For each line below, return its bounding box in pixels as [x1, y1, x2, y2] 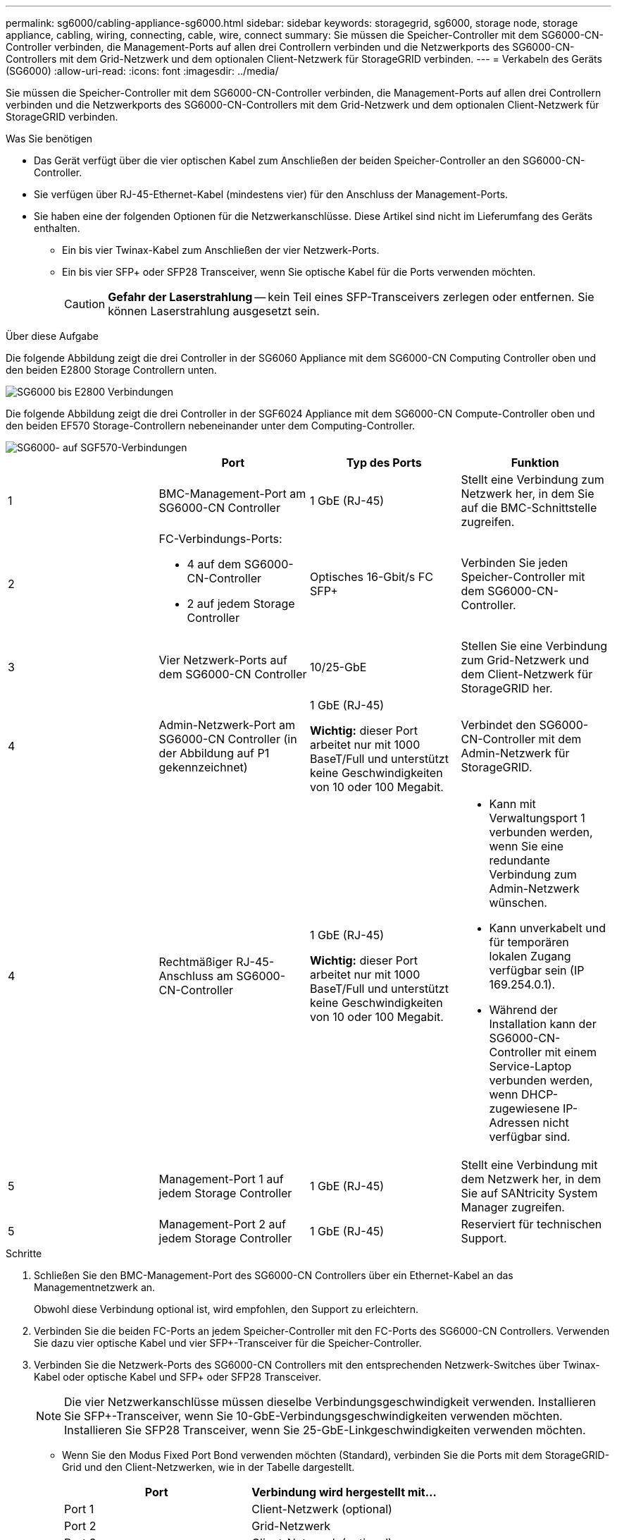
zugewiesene [489, 1101, 560, 1116]
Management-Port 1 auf [158, 1172, 284, 1186]
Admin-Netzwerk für [461, 746, 570, 760]
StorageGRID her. [461, 681, 553, 695]
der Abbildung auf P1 [158, 746, 270, 760]
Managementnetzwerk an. [34, 1281, 156, 1293]
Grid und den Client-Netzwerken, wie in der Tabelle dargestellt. [62, 1461, 355, 1473]
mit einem [544, 1045, 597, 1059]
